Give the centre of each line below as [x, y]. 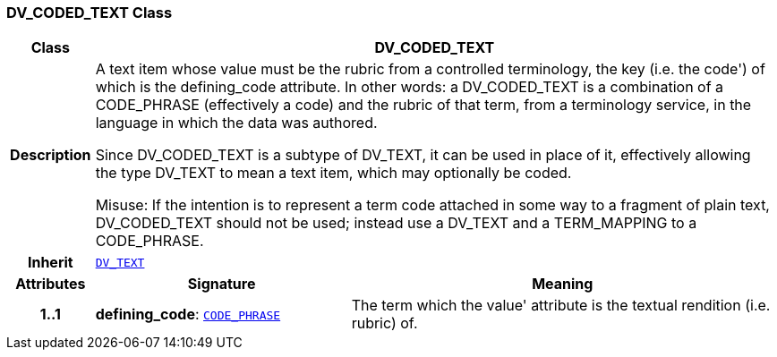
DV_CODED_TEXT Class [90, 13]
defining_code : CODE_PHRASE [188, 314]
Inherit [50, 263]
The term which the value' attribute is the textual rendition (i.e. [561, 306]
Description [51, 155]
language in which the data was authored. [236, 123]
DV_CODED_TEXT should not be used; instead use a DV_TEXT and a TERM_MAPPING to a [396, 223]
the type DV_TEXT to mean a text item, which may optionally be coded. [333, 173]
